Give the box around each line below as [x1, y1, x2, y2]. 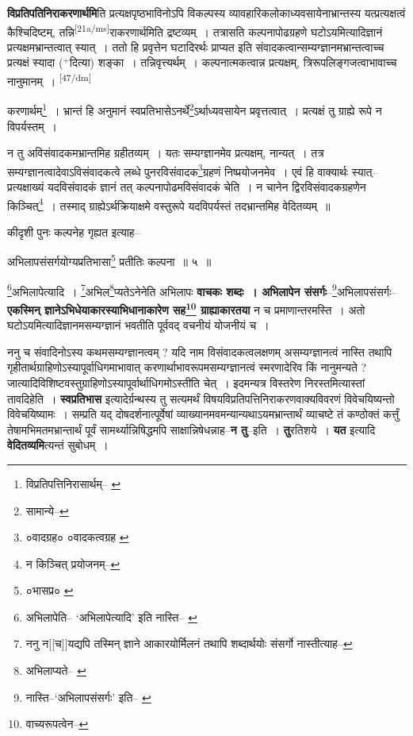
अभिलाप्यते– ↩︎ [25, 662, 86, 679]
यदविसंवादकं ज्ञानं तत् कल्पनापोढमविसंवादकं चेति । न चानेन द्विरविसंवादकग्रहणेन [47, 178, 366, 195]
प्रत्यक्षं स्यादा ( [7, 54, 63, 71]
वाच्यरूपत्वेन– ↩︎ [25, 715, 89, 732]
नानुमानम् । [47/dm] [7, 71, 91, 89]
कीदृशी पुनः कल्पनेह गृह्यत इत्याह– [7, 223, 140, 240]
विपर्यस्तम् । [7, 118, 57, 134]
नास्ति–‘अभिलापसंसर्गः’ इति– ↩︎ [25, 688, 151, 705]
